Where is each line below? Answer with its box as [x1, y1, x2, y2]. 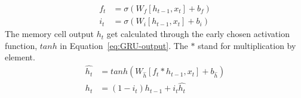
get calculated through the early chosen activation [106, 27, 290, 40]
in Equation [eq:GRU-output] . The [60, 39, 188, 51]
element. [5, 51, 35, 63]
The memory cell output [5, 27, 94, 40]
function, [5, 39, 38, 51]
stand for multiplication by [198, 39, 296, 51]
